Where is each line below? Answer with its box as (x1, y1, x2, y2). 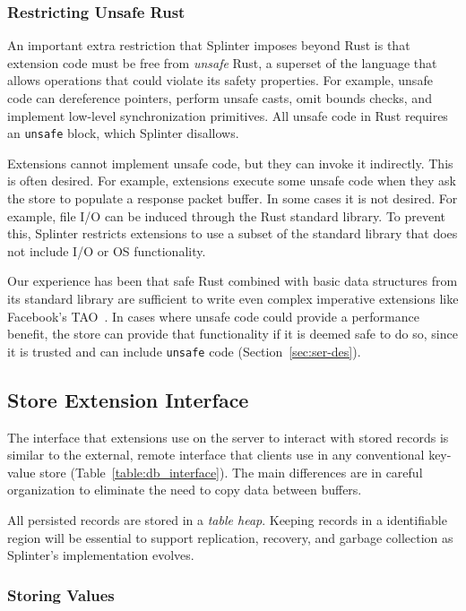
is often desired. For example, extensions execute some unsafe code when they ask (7, 171, 456, 190)
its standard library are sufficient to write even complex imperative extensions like (7, 289, 459, 307)
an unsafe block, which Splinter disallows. (7, 124, 239, 142)
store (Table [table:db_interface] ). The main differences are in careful (39, 462, 423, 481)
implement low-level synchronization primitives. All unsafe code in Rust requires (7, 106, 448, 125)
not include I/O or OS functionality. (7, 241, 206, 260)
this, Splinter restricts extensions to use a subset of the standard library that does (7, 224, 458, 243)
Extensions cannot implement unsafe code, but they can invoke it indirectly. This (7, 153, 453, 172)
